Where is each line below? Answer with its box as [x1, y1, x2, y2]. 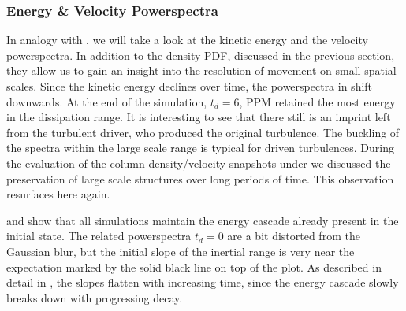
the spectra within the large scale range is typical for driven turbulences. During [6, 139, 394, 156]
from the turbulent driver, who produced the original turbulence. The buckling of [6, 124, 400, 140]
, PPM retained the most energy [239, 93, 396, 109]
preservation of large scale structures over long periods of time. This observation [6, 170, 394, 187]
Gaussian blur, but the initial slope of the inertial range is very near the [6, 243, 355, 259]
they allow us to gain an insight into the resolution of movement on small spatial [6, 62, 397, 79]
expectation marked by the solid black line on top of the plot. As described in [6, 258, 382, 275]
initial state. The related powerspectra [6, 228, 192, 244]
